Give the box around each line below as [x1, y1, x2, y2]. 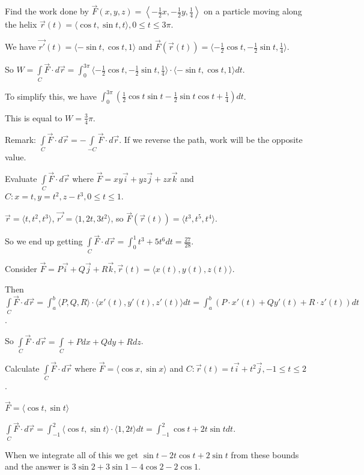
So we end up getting [5, 235, 83, 247]
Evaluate [5, 172, 37, 185]
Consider [5, 262, 37, 274]
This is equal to [5, 111, 62, 124]
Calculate [5, 362, 40, 375]
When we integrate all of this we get [5, 448, 139, 461]
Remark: [5, 133, 36, 145]
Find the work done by [5, 5, 89, 17]
